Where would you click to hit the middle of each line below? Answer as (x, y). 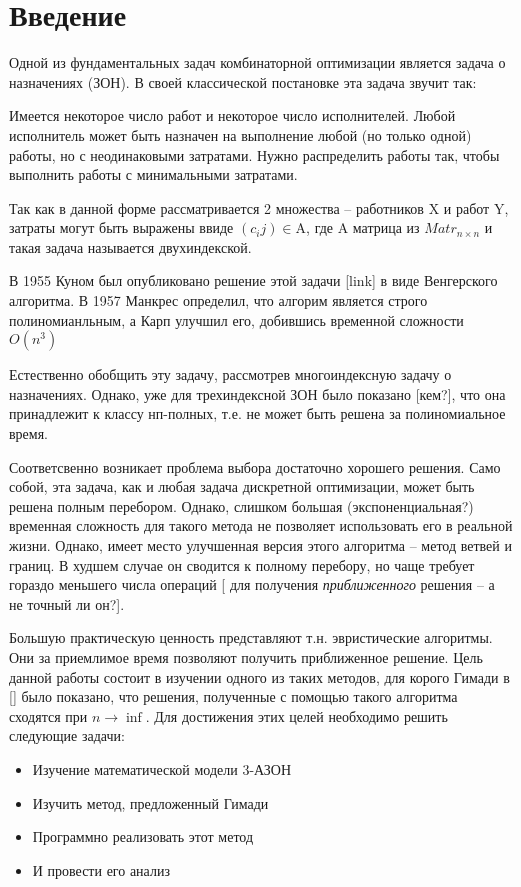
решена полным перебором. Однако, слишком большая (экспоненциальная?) (241, 505)
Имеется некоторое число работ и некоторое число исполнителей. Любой (232, 115)
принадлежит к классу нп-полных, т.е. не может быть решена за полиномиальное (257, 413)
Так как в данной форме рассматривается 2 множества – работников (216, 207)
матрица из (386, 227)
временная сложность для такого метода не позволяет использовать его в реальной (261, 525)
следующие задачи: (67, 735)
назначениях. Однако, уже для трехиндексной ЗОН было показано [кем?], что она (257, 393)
